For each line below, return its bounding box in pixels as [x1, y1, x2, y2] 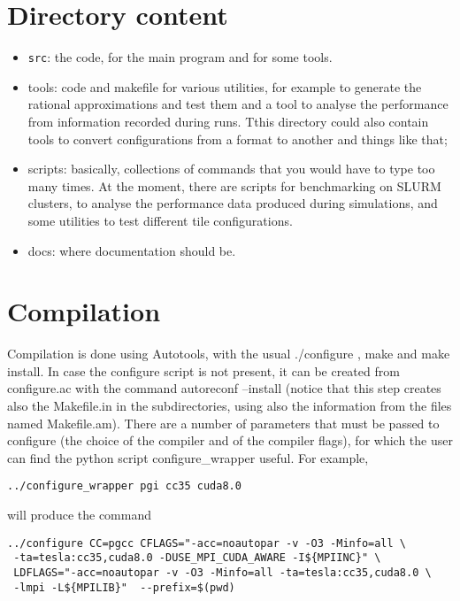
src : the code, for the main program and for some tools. [27, 48, 333, 66]
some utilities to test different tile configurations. [27, 211, 293, 229]
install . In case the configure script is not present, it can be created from [7, 361, 400, 380]
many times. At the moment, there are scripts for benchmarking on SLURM [27, 176, 441, 195]
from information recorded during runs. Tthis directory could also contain [27, 112, 429, 130]
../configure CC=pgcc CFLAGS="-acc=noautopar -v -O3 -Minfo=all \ [7, 536, 407, 550]
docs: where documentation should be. [27, 241, 236, 259]
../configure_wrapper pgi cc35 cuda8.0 [7, 480, 241, 493]
